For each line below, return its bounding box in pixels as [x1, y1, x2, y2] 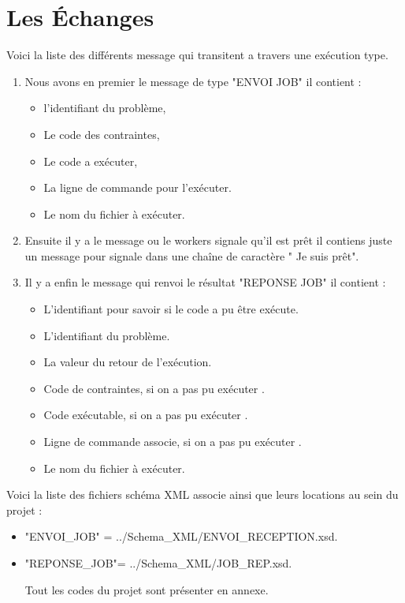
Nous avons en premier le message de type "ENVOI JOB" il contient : [24, 73, 362, 89]
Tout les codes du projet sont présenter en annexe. [24, 581, 269, 597]
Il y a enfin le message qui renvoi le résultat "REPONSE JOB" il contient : [24, 274, 386, 290]
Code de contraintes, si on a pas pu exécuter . [43, 380, 265, 396]
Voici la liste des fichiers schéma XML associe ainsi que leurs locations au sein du [6, 486, 399, 503]
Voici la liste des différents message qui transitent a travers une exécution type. [6, 47, 388, 63]
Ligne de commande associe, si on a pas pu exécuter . [43, 433, 302, 450]
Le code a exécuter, [43, 152, 138, 169]
